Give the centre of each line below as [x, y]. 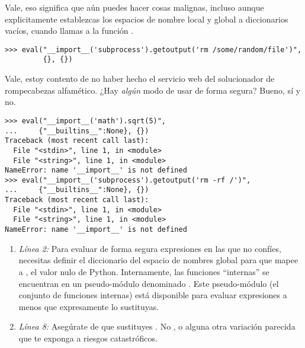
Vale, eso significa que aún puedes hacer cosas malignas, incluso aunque [134, 7]
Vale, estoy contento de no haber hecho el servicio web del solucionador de [140, 79]
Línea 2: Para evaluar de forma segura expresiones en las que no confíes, [150, 248]
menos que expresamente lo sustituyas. [89, 306]
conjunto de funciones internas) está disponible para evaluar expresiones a [153, 295]
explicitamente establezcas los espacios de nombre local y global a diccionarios [147, 19]
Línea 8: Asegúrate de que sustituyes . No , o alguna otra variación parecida [157, 326]
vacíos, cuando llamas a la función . [69, 31]
